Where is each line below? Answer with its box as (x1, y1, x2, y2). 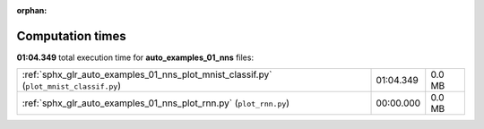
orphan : (16, 5, 48, 15)
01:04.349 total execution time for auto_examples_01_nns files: (16, 52, 255, 63)
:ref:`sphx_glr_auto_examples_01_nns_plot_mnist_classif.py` (22, 68, 272, 81)
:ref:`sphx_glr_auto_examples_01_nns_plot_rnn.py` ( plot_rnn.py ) (22, 97, 290, 109)
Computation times (16, 28, 126, 44)
